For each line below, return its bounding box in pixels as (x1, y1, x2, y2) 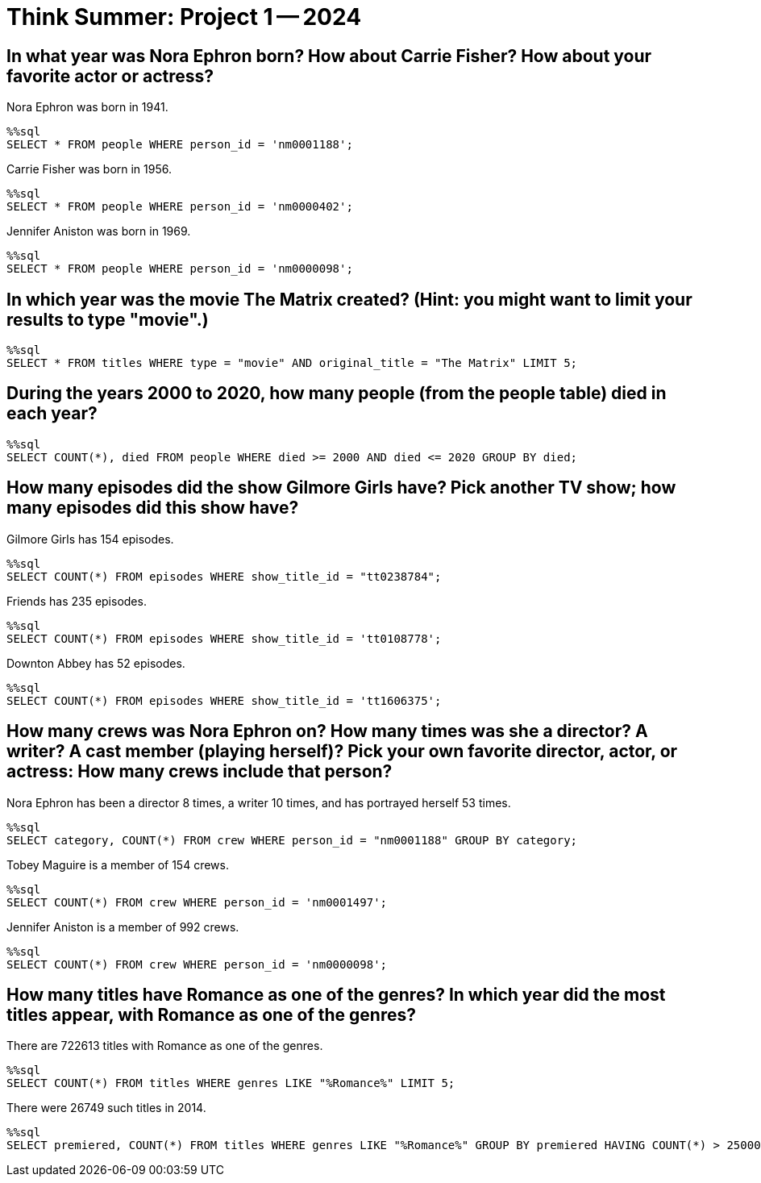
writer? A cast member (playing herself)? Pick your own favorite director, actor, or (6, 741, 678, 762)
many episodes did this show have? (6, 498, 299, 519)
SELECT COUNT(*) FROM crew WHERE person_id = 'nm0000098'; (6, 957, 388, 971)
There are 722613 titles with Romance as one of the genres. (6, 1039, 323, 1053)
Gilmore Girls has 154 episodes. (6, 531, 174, 546)
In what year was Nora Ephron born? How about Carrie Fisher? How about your (6, 45, 652, 66)
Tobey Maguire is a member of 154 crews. (6, 857, 229, 872)
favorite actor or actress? (6, 65, 214, 86)
